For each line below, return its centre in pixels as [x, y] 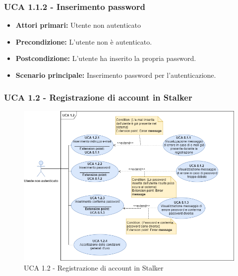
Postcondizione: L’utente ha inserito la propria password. [106, 58]
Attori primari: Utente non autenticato [78, 25]
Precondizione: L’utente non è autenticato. [84, 41]
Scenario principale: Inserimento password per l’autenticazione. [116, 75]
